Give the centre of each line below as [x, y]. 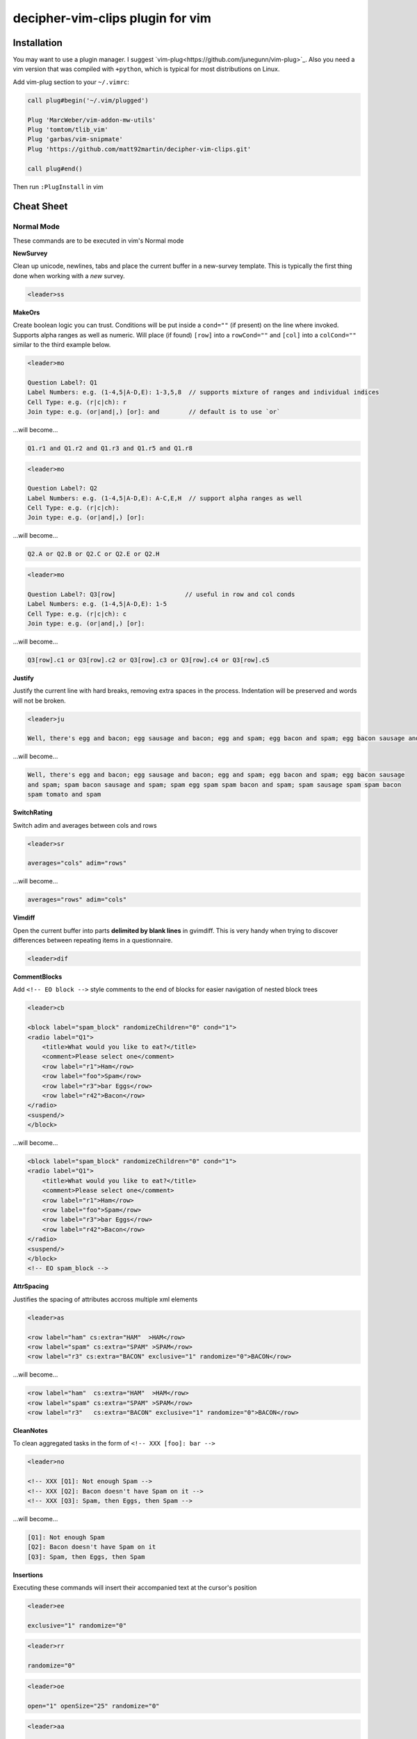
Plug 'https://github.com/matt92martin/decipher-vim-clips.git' [139, 149]
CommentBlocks [38, 977]
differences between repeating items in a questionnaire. [93, 940]
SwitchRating [33, 812]
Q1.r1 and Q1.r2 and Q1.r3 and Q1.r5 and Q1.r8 [110, 448]
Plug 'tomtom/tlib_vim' [68, 130]
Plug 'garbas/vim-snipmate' [75, 139]
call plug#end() [55, 168]
